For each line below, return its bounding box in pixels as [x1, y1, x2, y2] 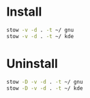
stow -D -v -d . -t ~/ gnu [6, 78, 83, 85]
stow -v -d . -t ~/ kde [6, 33, 74, 39]
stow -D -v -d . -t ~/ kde [6, 84, 83, 92]
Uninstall [6, 56, 59, 71]
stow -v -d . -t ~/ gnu [6, 27, 74, 33]
